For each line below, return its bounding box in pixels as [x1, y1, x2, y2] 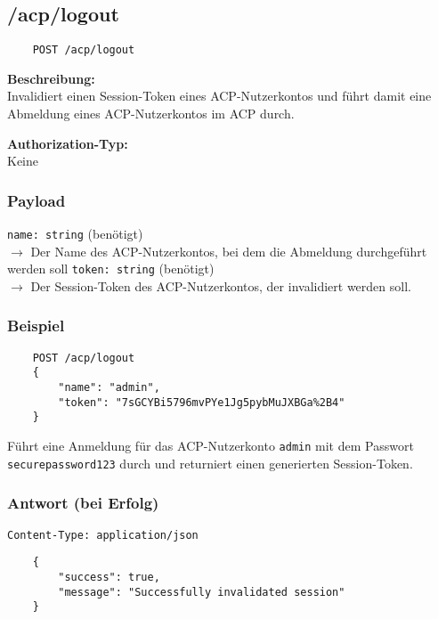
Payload [7, 189, 66, 211]
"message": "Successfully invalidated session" [58, 585, 345, 599]
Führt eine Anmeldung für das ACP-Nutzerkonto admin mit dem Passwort [7, 436, 414, 455]
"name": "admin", [58, 381, 160, 395]
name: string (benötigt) [7, 224, 143, 243]
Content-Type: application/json [7, 528, 199, 542]
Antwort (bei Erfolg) [7, 492, 159, 514]
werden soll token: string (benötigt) [7, 259, 215, 278]
